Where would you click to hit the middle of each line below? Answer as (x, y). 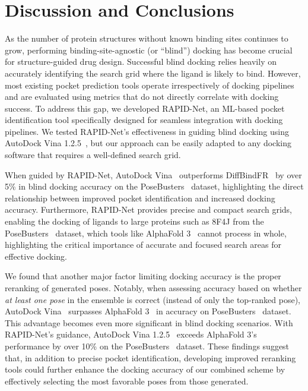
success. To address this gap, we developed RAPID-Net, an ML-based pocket (145, 108)
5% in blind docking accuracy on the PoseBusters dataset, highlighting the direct (154, 186)
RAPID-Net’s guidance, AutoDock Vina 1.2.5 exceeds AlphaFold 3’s (131, 334)
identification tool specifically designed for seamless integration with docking (144, 120)
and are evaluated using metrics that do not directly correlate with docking (142, 97)
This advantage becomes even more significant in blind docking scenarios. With (149, 322)
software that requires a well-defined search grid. (93, 155)
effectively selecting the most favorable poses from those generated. (127, 381)
